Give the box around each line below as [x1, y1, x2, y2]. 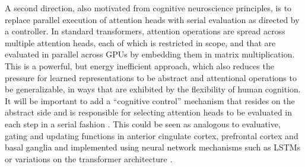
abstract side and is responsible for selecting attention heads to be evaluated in [5, 106, 293, 118]
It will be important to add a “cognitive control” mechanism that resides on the [5, 94, 295, 107]
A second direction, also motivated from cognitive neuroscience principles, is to [5, 2, 292, 14]
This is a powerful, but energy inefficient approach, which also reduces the [5, 59, 274, 72]
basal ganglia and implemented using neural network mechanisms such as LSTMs [5, 141, 301, 153]
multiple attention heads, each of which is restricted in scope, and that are [5, 36, 276, 49]
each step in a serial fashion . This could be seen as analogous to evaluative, [5, 117, 281, 130]
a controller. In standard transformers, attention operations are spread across [5, 25, 285, 37]
